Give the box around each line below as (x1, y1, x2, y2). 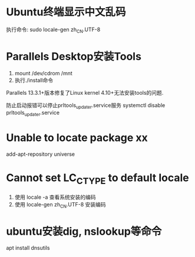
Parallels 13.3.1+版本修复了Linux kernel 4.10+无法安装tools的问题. (6, 89, 164, 96)
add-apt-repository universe (6, 151, 75, 158)
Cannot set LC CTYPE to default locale (6, 171, 190, 186)
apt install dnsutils (6, 245, 50, 252)
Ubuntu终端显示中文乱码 (6, 5, 126, 19)
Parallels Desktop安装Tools (6, 49, 141, 63)
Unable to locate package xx (6, 131, 148, 145)
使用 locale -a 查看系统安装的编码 (14, 193, 96, 201)
